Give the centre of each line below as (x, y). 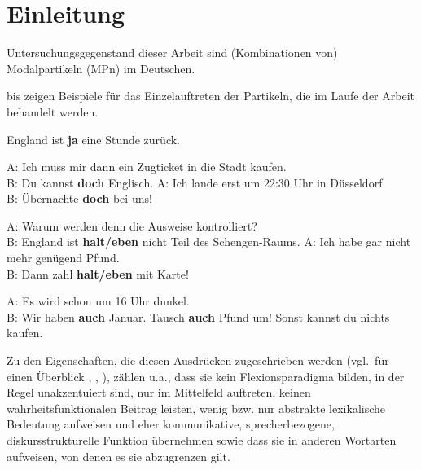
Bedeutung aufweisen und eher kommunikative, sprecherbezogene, (171, 424)
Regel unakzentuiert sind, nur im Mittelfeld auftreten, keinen (159, 392)
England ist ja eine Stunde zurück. (93, 139)
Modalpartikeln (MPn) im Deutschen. (101, 68)
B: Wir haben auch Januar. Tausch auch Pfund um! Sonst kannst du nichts (198, 316)
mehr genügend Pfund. (63, 258)
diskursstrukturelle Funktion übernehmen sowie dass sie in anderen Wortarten (202, 440)
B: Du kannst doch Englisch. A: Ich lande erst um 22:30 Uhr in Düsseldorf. (196, 182)
